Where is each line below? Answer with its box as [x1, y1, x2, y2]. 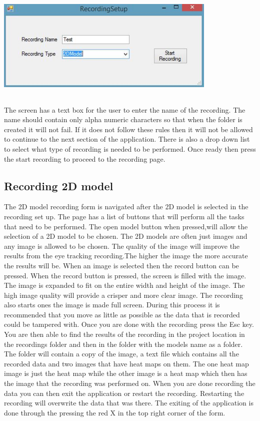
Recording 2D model [4, 178, 113, 193]
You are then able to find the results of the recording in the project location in [4, 329, 245, 339]
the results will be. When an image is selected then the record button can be [4, 260, 239, 270]
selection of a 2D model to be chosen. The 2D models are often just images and [4, 231, 247, 241]
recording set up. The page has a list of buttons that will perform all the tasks [4, 211, 244, 221]
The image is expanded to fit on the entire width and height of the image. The [4, 280, 245, 290]
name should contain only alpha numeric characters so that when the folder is [4, 114, 242, 125]
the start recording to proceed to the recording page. [4, 153, 165, 164]
